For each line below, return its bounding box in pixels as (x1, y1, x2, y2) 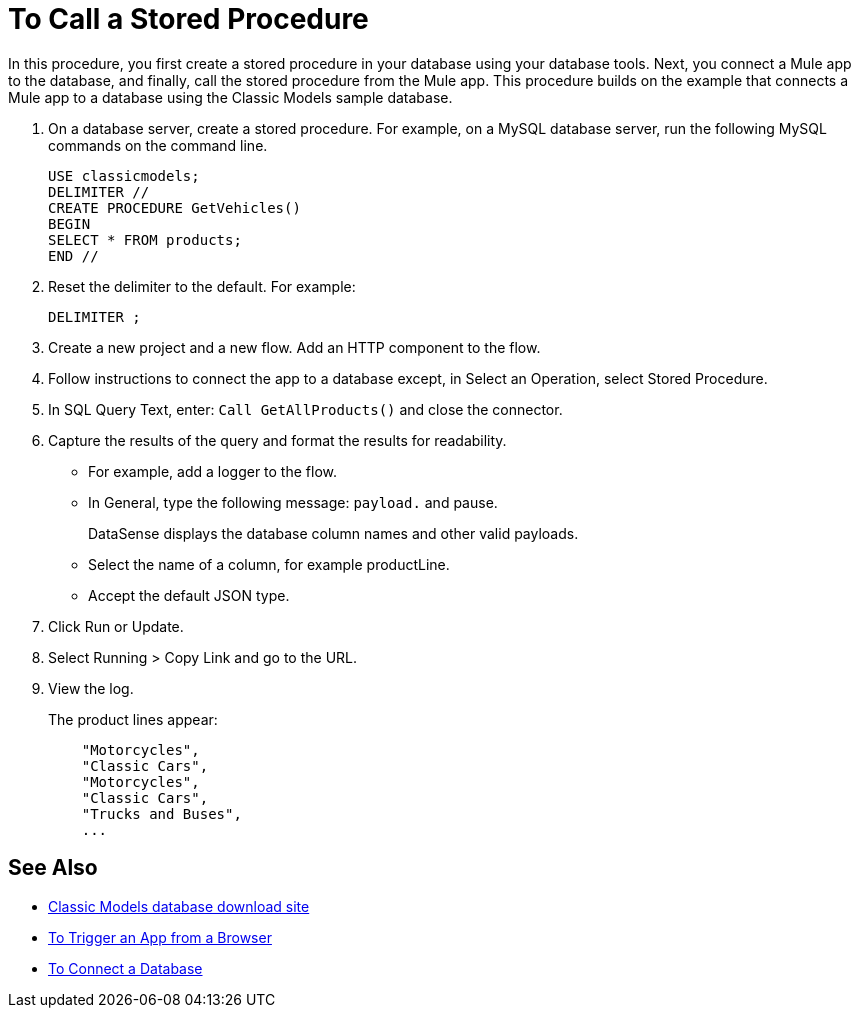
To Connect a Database (48, 959, 203, 977)
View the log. (48, 679, 134, 697)
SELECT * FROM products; (48, 231, 242, 248)
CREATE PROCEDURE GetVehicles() (48, 199, 301, 216)
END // (48, 247, 99, 264)
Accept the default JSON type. (88, 586, 290, 604)
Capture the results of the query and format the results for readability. (48, 431, 507, 449)
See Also (8, 855, 98, 881)
